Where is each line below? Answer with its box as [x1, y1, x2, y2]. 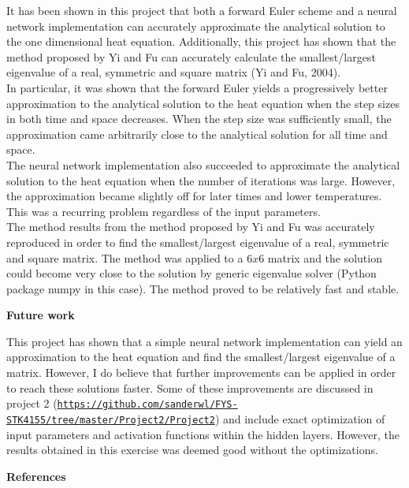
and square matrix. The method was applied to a [6, 249, 244, 266]
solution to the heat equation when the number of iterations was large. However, [6, 172, 396, 188]
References [6, 468, 66, 484]
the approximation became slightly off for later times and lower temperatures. [6, 188, 382, 204]
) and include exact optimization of [214, 410, 385, 427]
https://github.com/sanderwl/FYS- [57, 399, 238, 411]
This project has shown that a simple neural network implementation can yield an [6, 333, 403, 349]
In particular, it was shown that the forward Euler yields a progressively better [6, 79, 388, 95]
